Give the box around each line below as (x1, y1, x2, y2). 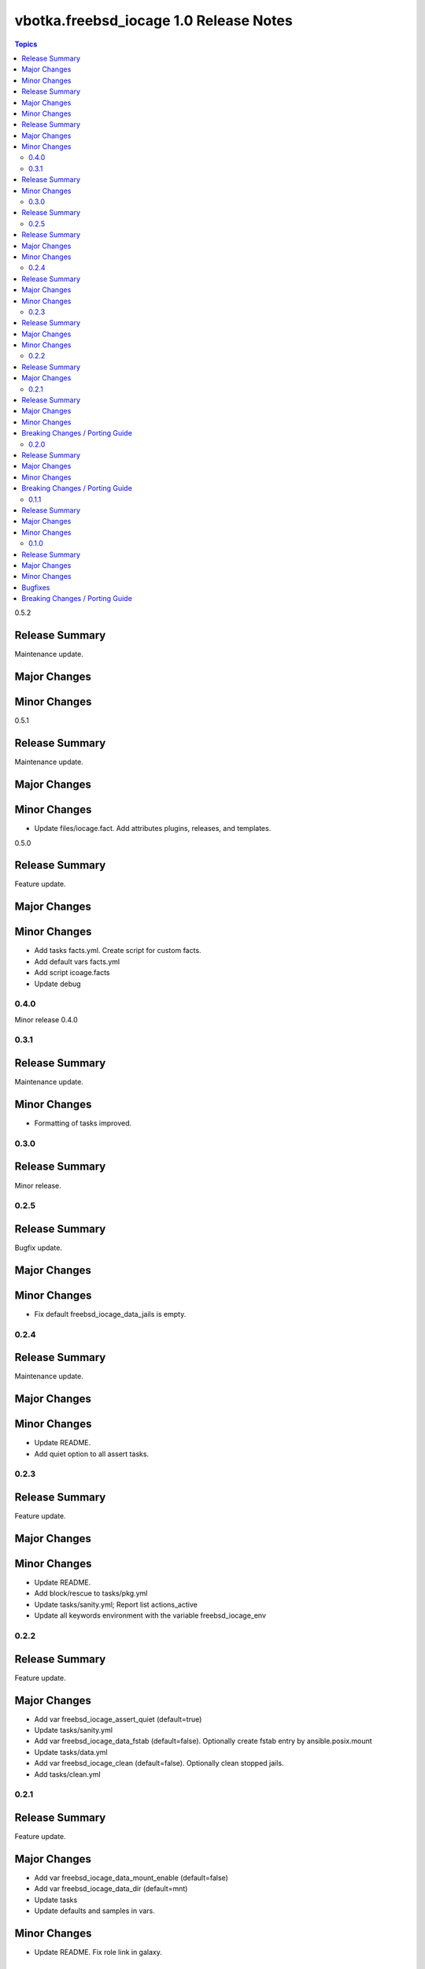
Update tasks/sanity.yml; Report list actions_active (34, 1600, 198, 1609)
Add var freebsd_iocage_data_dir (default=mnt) (34, 1884, 188, 1893)
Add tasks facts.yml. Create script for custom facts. (34, 946, 201, 955)
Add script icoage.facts (34, 968, 110, 977)
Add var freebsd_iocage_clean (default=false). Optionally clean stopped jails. (34, 1759, 284, 1768)
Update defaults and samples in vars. (34, 1906, 155, 1915)
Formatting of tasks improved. (34, 1118, 132, 1128)
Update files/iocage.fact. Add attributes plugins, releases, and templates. (34, 824, 272, 833)
